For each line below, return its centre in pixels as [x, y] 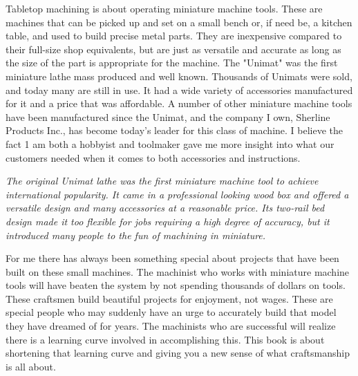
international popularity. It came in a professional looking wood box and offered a [177, 194]
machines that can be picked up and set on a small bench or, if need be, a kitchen [179, 22]
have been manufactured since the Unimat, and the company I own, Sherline [168, 116]
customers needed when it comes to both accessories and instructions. [153, 157]
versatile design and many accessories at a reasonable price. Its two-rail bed [165, 208]
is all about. [31, 366]
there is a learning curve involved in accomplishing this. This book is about [165, 339]
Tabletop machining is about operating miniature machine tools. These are [164, 8]
